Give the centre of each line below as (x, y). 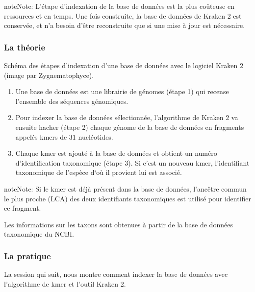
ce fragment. (23, 208)
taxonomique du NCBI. (39, 234)
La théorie (25, 47)
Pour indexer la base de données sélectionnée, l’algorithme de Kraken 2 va (127, 117)
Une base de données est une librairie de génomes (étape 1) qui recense (122, 91)
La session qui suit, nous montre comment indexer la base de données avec (116, 274)
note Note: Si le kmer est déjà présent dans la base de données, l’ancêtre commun (125, 188)
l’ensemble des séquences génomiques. (72, 101)
